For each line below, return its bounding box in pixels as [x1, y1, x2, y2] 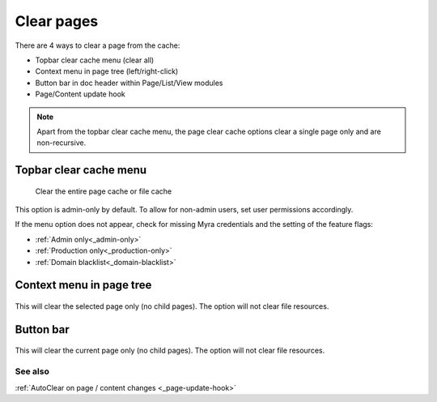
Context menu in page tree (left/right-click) [35, 66, 179, 76]
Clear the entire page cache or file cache [35, 186, 172, 196]
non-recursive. [36, 138, 87, 148]
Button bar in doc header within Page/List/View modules [35, 78, 223, 88]
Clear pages [15, 12, 99, 30]
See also [15, 366, 50, 377]
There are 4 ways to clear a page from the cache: [15, 41, 180, 50]
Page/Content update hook [35, 89, 125, 99]
